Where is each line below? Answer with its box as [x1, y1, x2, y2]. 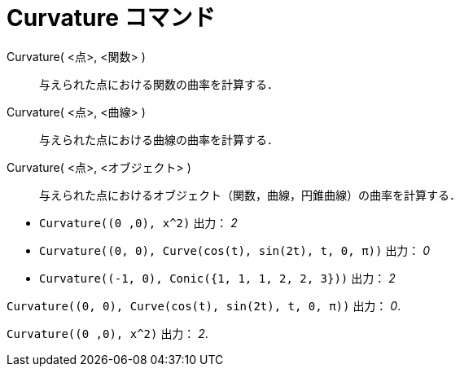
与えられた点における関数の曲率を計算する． [39, 77, 278, 91]
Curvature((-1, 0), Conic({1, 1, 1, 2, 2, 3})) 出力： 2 [39, 270, 396, 285]
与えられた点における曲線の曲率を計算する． [39, 132, 278, 147]
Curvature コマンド [7, 4, 216, 32]
